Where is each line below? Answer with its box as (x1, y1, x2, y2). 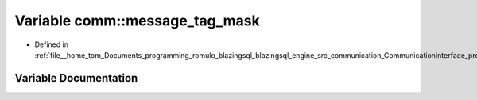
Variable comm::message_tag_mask (14, 12, 260, 29)
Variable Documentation (14, 71, 138, 85)
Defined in (34, 40, 69, 49)
